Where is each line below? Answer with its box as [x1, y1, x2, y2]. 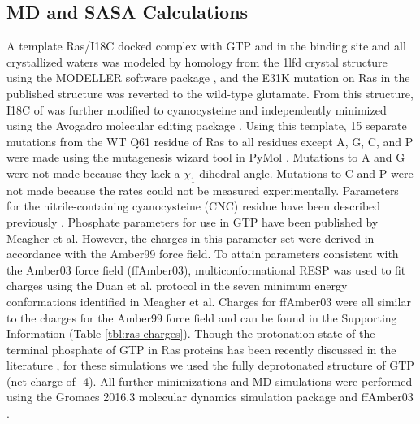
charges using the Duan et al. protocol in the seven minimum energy [6, 277, 348, 294]
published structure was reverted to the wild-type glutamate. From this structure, [6, 84, 414, 102]
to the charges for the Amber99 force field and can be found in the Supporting [6, 309, 397, 326]
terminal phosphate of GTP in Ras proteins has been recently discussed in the [6, 340, 396, 357]
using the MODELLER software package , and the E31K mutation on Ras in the [6, 69, 410, 86]
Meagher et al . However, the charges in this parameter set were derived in [6, 229, 375, 246]
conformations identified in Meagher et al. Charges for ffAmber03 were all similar [6, 292, 411, 309]
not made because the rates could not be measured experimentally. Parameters [6, 181, 399, 198]
